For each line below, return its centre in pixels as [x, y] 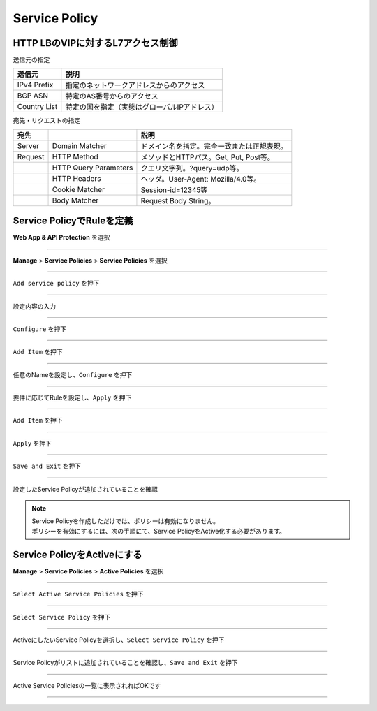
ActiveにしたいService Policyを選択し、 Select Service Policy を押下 [119, 640]
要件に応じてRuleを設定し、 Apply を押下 [72, 397]
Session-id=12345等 [174, 190]
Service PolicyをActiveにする [77, 554]
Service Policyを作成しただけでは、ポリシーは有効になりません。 [126, 521]
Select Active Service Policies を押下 [78, 594]
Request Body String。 [178, 200]
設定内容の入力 [34, 306]
